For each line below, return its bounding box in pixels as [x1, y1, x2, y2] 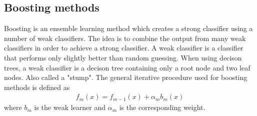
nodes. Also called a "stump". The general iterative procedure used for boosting [4, 72, 247, 82]
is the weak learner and [34, 102, 106, 112]
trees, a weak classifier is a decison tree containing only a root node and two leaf [4, 62, 250, 72]
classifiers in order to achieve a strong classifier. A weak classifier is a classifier [4, 42, 243, 53]
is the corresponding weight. [119, 102, 205, 112]
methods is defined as [4, 81, 70, 92]
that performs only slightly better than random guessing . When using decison [4, 52, 242, 62]
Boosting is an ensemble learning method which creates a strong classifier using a [4, 23, 253, 33]
